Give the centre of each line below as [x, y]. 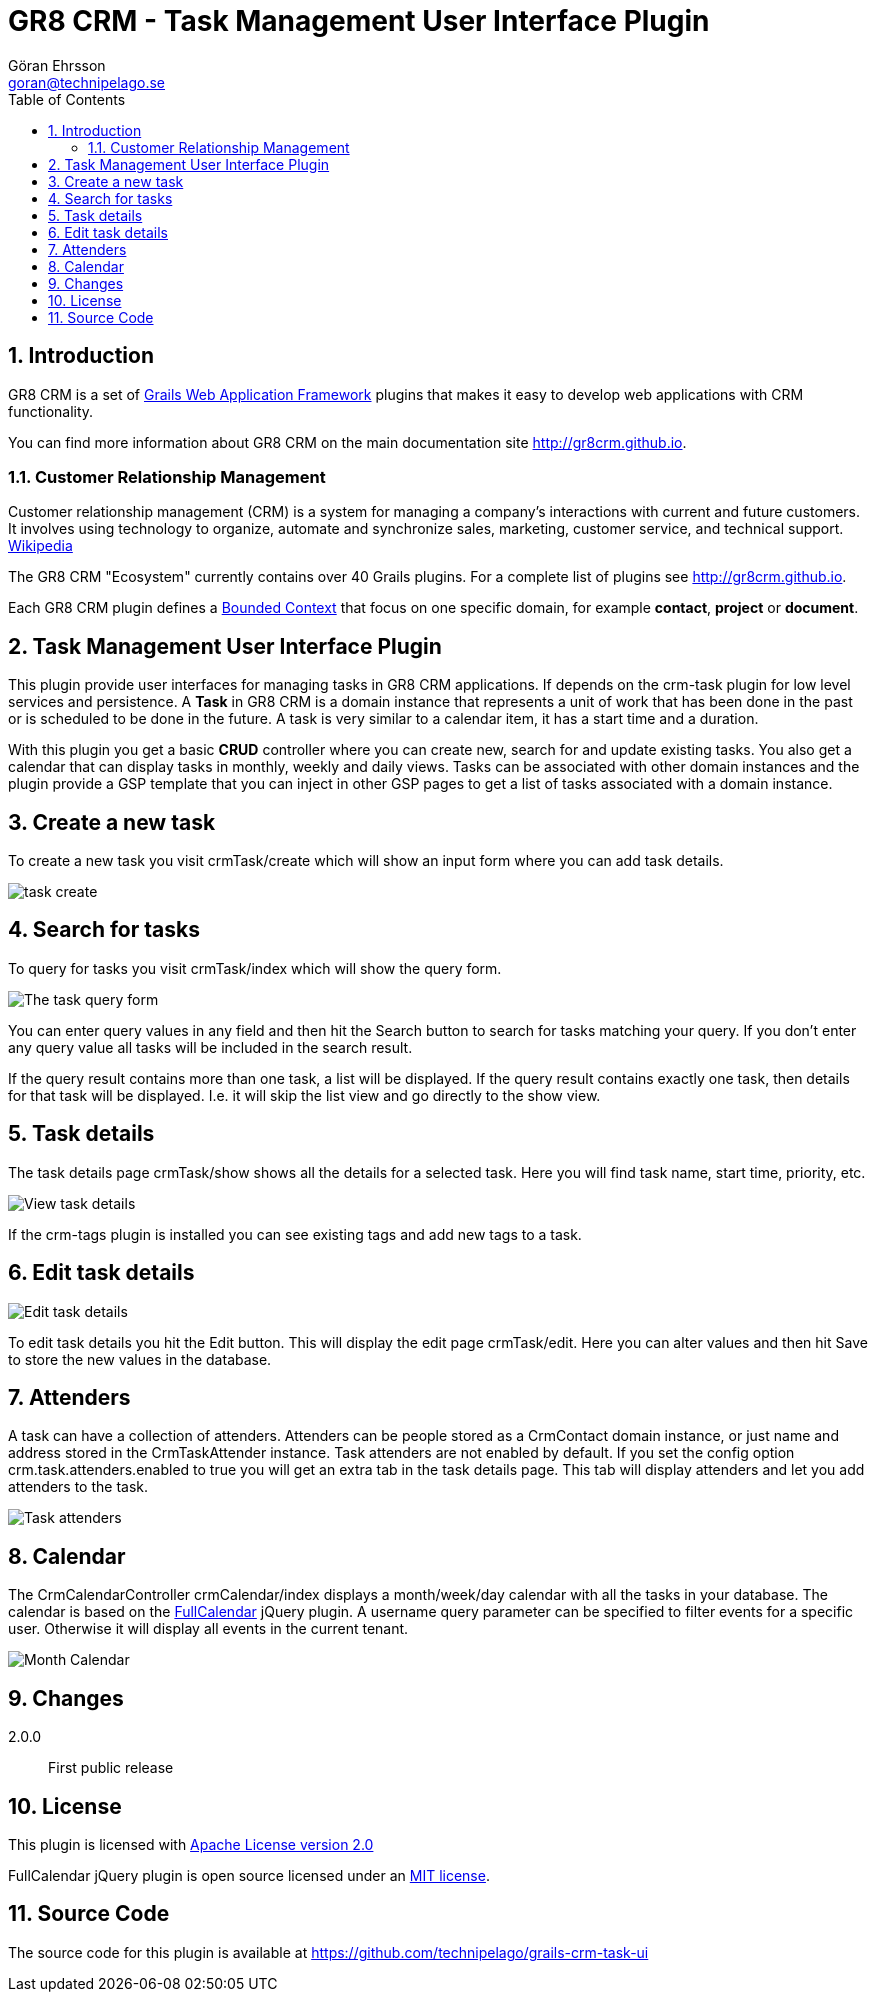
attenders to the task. [78, 1487]
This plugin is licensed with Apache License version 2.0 [191, 1844]
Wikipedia [40, 546]
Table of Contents [67, 99]
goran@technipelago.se [87, 82]
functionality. [51, 411]
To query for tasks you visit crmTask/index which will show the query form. [255, 968]
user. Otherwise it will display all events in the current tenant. [208, 1629]
